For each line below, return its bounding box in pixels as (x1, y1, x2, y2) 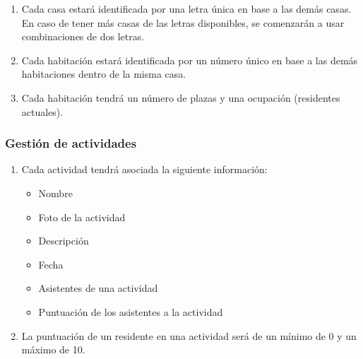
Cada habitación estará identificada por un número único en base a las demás (21, 52, 358, 67)
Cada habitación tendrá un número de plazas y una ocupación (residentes (21, 90, 340, 105)
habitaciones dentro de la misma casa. (21, 66, 186, 81)
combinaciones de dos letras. (21, 29, 145, 44)
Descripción (38, 233, 89, 248)
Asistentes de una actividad (38, 281, 158, 295)
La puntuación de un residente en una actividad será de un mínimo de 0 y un (21, 328, 357, 343)
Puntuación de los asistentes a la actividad (38, 304, 223, 319)
